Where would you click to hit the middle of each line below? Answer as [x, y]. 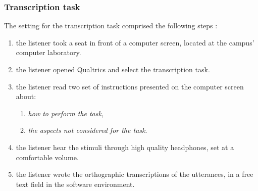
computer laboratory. [48, 52]
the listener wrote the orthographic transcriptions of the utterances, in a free [135, 174]
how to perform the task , [66, 113]
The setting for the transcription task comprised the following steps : [111, 26]
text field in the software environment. [75, 184]
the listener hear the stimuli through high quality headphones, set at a [125, 147]
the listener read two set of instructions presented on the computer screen [130, 86]
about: [26, 96]
